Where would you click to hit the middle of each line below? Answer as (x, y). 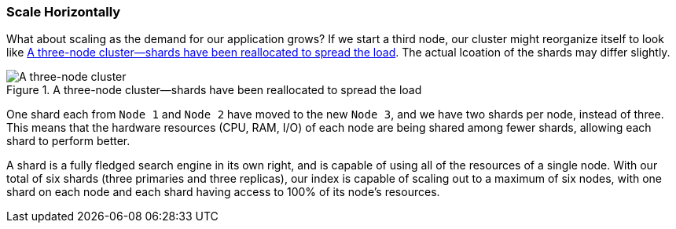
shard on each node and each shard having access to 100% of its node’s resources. (223, 192)
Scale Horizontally (64, 12)
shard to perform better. (68, 141)
